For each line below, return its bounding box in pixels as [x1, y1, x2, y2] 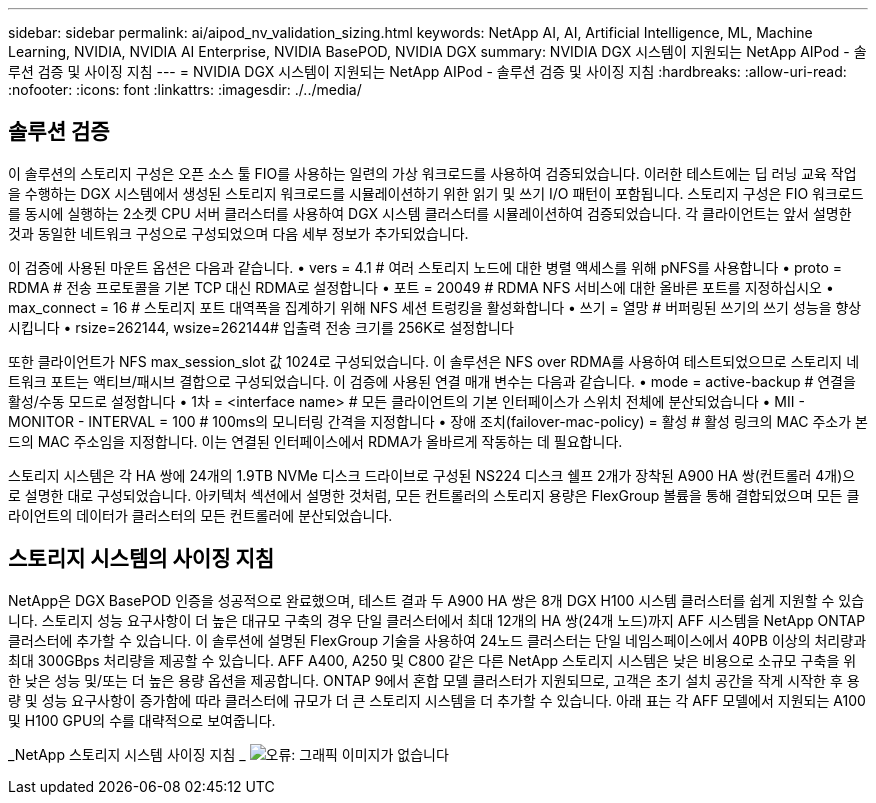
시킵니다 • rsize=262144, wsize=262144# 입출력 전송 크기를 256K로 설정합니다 [8, 318, 514, 336]
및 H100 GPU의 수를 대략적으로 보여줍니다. [8, 711, 276, 729]
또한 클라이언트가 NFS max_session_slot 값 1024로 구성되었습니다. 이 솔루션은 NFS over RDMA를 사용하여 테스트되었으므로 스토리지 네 [8, 352, 860, 370]
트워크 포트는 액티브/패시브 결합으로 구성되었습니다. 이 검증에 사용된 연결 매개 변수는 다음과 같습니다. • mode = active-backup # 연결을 [8, 372, 856, 390]
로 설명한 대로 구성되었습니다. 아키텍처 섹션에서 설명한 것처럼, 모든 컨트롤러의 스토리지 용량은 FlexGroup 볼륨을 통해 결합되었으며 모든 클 [8, 486, 860, 504]
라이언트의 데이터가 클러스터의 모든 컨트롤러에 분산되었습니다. [8, 506, 393, 524]
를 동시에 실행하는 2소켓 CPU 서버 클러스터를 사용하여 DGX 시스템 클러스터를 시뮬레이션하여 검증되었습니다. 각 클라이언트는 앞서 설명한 [8, 204, 852, 222]
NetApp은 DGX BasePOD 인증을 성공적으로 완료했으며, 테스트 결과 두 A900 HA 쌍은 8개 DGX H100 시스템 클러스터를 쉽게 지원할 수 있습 [8, 591, 865, 609]
